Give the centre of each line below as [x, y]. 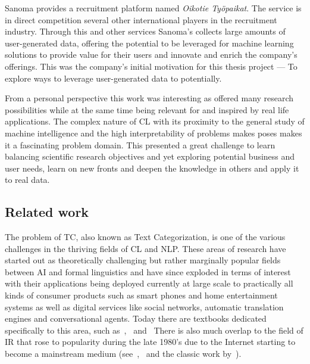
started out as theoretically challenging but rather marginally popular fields [143, 260]
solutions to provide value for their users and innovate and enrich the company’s [151, 55]
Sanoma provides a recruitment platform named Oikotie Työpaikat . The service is [153, 8]
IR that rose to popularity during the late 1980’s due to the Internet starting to [150, 342]
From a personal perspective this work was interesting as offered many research [149, 98]
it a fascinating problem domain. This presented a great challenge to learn [140, 144]
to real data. [27, 180]
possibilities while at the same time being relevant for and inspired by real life [147, 109]
